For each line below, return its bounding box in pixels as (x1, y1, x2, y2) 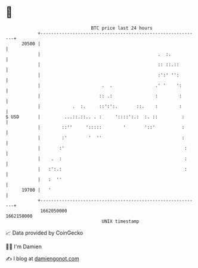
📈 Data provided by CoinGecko (5, 229, 83, 236)
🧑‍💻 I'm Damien (5, 243, 42, 250)
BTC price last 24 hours (91, 25, 153, 31)
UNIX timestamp (101, 218, 140, 224)
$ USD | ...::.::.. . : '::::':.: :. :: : (5, 113, 185, 120)
